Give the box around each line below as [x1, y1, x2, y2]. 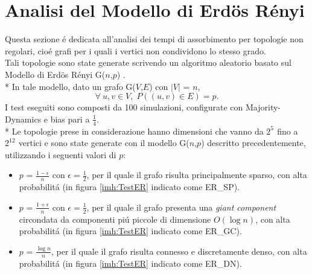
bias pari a [50, 112, 90, 125]
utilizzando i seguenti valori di [5, 148, 116, 161]
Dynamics [5, 112, 42, 125]
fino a [277, 124, 298, 137]
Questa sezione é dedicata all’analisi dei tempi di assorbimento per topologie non [5, 33, 304, 45]
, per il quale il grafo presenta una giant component [86, 200, 276, 213]
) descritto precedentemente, [201, 136, 306, 149]
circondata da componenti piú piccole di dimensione [19, 212, 211, 225]
